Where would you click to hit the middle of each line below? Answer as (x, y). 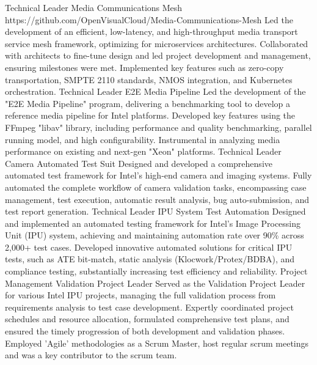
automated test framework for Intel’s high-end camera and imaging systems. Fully (158, 175)
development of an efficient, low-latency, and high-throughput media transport (151, 31)
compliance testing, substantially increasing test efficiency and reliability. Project (156, 271)
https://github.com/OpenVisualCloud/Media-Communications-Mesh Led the (149, 19)
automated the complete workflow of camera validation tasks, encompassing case (156, 187)
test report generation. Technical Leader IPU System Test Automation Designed (155, 211)
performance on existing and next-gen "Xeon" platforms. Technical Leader (143, 151)
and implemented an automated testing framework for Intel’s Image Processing (153, 223)
